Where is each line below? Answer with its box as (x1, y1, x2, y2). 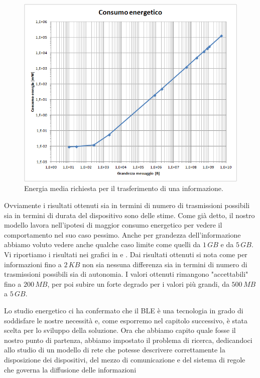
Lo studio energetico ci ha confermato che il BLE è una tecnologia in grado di (4, 305, 243, 315)
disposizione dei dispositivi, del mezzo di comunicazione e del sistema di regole (4, 354, 245, 364)
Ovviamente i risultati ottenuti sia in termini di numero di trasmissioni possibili (4, 200, 250, 211)
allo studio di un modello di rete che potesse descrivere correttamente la (4, 344, 225, 355)
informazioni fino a (4, 259, 62, 269)
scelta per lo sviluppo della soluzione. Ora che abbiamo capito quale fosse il (4, 325, 236, 335)
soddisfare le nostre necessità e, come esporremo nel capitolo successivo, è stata (4, 315, 247, 325)
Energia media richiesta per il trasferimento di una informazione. (24, 183, 223, 194)
